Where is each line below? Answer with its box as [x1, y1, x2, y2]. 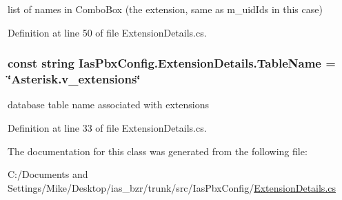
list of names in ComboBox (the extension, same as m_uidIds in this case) [8, 2, 323, 16]
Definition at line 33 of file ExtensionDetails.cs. [8, 120, 207, 134]
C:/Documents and [8, 167, 88, 181]
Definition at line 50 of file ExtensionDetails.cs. [8, 25, 207, 39]
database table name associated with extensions [8, 97, 210, 112]
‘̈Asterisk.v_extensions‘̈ [8, 70, 141, 88]
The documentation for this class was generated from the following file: [8, 143, 308, 158]
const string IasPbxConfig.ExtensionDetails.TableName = [8, 54, 336, 72]
